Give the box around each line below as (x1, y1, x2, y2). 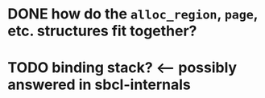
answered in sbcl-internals (7, 76, 191, 94)
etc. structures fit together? (7, 22, 197, 40)
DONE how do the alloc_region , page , (7, 5, 259, 23)
